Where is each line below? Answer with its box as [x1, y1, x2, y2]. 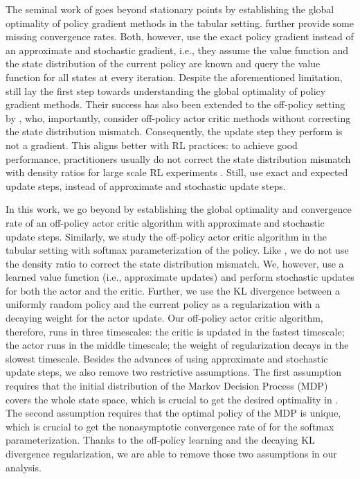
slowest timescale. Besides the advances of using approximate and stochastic [6, 351, 328, 365]
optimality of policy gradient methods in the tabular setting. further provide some [6, 15, 354, 30]
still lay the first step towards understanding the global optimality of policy [6, 83, 326, 98]
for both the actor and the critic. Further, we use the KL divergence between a [6, 283, 340, 297]
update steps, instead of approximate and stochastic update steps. [6, 178, 286, 193]
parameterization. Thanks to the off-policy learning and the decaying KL [6, 433, 315, 447]
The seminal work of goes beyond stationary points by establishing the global [6, 2, 334, 16]
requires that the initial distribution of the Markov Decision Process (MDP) [6, 378, 328, 393]
